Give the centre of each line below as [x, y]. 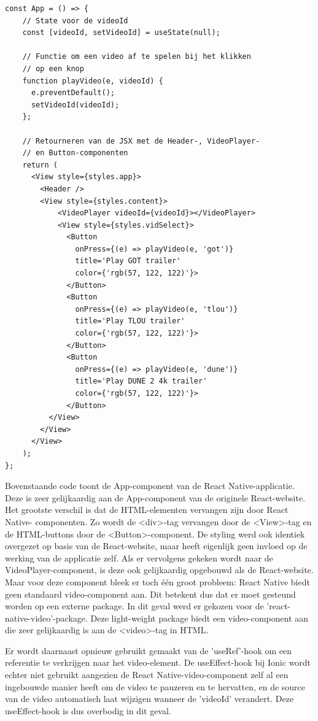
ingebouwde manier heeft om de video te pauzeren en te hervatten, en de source [155, 686]
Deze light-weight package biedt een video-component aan [200, 618]
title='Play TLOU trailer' [130, 321]
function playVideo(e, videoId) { [93, 81]
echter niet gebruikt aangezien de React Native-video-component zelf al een [147, 675]
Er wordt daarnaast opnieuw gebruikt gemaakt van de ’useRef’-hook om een [148, 650]
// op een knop [53, 68]
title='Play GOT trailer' [128, 261]
